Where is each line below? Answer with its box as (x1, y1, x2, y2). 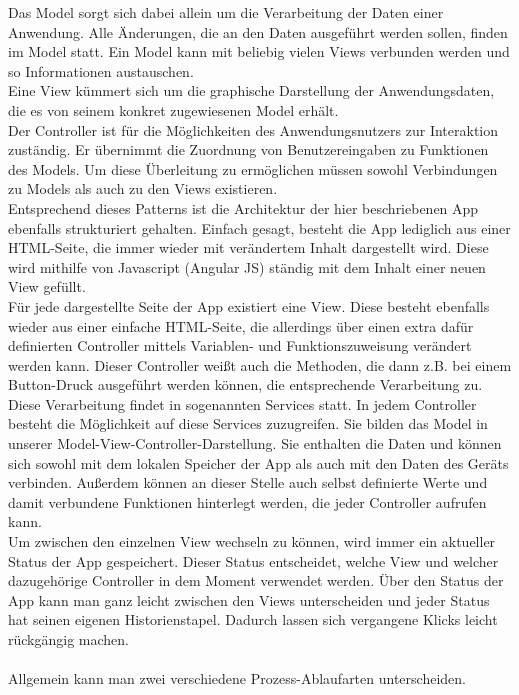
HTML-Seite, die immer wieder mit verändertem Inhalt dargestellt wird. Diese (8, 237, 489, 258)
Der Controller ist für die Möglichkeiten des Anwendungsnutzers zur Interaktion (8, 119, 499, 140)
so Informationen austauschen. (8, 60, 194, 81)
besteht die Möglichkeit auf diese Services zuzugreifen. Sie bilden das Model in (8, 413, 488, 434)
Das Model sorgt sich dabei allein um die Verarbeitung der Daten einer (8, 2, 444, 22)
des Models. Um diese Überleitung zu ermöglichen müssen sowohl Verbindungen (8, 158, 498, 179)
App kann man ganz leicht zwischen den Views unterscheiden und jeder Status (8, 589, 490, 610)
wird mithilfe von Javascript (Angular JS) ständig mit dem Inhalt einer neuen (8, 256, 486, 277)
